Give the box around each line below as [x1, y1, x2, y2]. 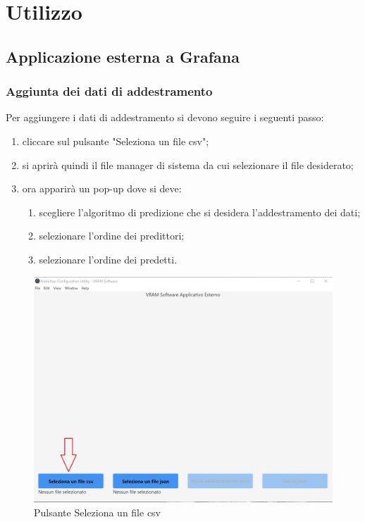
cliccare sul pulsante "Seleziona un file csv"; [22, 133, 209, 148]
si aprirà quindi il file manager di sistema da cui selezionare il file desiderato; [22, 157, 354, 172]
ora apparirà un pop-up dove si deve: [22, 181, 182, 196]
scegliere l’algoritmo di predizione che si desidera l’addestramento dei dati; [39, 204, 361, 219]
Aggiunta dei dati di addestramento [6, 82, 213, 100]
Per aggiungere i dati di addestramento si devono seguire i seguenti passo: [6, 110, 324, 125]
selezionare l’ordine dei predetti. [39, 251, 178, 266]
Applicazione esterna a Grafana [6, 45, 240, 67]
